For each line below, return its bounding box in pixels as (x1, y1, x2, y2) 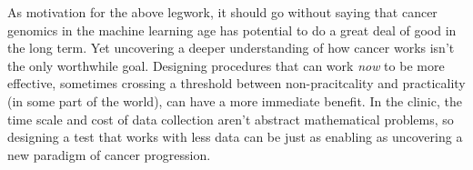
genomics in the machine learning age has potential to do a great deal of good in (7, 20, 457, 39)
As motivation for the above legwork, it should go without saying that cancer (7, 3, 438, 21)
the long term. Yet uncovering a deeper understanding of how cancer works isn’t (7, 38, 455, 57)
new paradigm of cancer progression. (7, 145, 211, 164)
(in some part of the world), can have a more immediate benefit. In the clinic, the (7, 91, 462, 110)
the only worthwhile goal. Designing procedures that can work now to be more (7, 55, 445, 75)
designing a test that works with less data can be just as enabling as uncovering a (7, 127, 463, 146)
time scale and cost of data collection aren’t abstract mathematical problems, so (7, 109, 454, 128)
